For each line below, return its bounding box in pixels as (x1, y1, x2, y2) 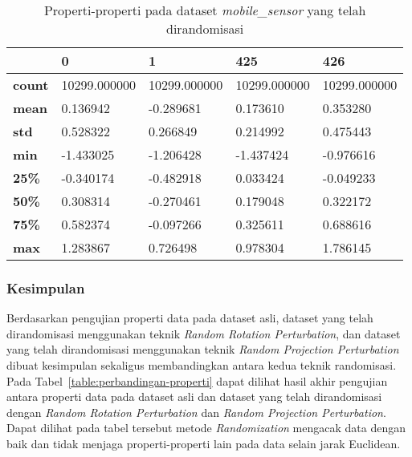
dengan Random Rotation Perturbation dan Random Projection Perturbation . (6, 403, 386, 420)
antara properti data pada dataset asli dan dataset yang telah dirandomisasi (6, 388, 382, 405)
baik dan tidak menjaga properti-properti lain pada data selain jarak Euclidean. (6, 435, 401, 451)
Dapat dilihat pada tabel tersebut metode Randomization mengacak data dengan (6, 419, 406, 436)
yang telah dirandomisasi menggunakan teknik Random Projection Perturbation (6, 341, 399, 358)
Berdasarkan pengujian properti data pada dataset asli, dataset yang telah (6, 309, 373, 326)
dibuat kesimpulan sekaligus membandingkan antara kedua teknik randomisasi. (6, 357, 397, 373)
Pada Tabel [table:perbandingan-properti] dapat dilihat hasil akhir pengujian (6, 372, 388, 389)
